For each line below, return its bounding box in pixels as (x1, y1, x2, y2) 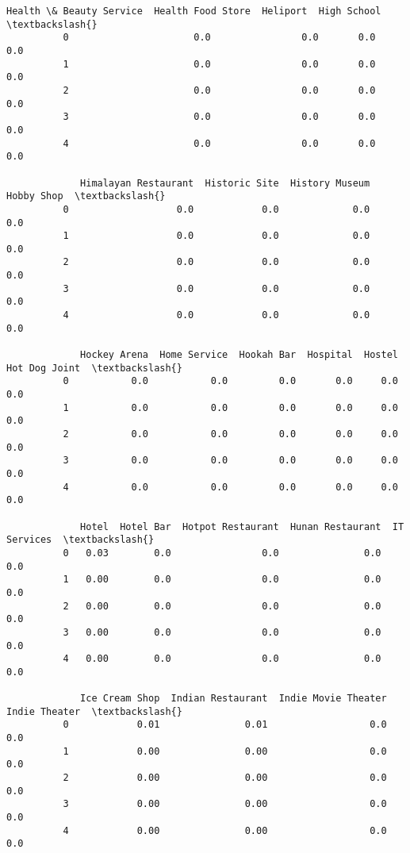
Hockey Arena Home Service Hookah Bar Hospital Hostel (80, 349, 398, 361)
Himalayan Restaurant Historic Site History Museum (80, 177, 370, 189)
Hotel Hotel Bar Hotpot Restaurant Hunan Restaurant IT (80, 521, 404, 532)
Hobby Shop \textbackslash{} (6, 190, 166, 202)
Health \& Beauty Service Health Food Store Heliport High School (6, 6, 381, 17)
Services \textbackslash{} (6, 534, 155, 546)
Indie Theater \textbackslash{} (6, 705, 182, 717)
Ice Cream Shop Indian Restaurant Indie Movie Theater (80, 693, 387, 705)
